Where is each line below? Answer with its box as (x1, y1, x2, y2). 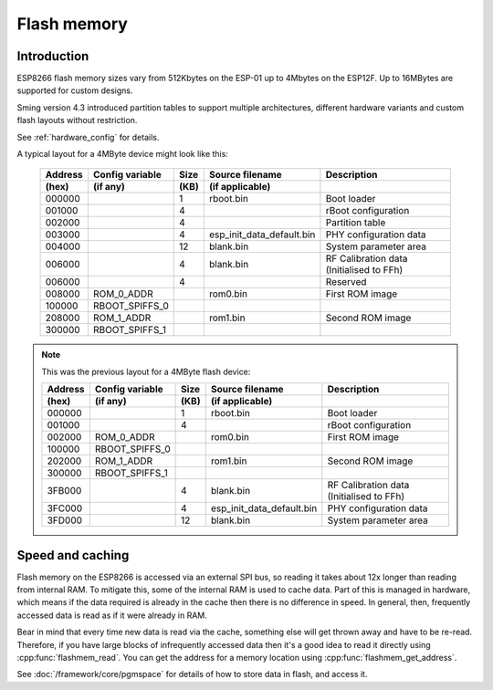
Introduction (16, 48, 89, 64)
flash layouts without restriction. (16, 115, 138, 126)
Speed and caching (16, 548, 130, 563)
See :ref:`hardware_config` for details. (16, 131, 160, 142)
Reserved (325, 276, 367, 288)
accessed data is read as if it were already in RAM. (16, 610, 207, 621)
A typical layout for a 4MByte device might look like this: (16, 149, 228, 160)
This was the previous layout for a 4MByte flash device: (41, 366, 251, 377)
